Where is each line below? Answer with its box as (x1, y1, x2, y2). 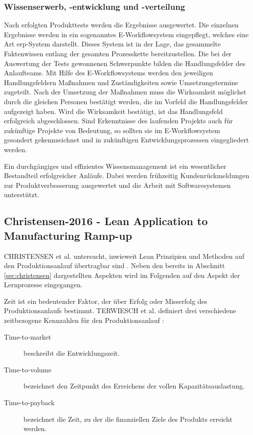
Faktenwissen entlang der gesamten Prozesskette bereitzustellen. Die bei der (4, 48, 232, 58)
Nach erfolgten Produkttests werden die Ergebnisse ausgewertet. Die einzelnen (4, 20, 239, 30)
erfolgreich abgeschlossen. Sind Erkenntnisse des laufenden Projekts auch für (4, 115, 233, 126)
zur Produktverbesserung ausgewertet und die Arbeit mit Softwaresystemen (4, 180, 231, 190)
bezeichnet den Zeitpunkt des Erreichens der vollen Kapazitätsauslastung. (23, 381, 245, 391)
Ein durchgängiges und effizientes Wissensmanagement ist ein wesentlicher (4, 160, 227, 171)
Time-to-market (4, 331, 51, 342)
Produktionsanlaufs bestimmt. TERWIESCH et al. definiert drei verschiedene (4, 305, 236, 316)
